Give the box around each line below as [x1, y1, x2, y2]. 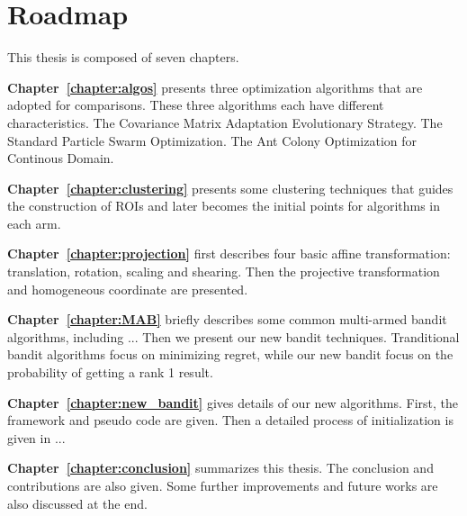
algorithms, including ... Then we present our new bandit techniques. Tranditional [7, 327, 460, 346]
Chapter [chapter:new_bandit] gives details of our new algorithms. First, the [7, 393, 459, 412]
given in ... [7, 428, 66, 447]
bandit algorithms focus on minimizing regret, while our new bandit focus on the [7, 345, 454, 364]
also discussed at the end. [7, 493, 148, 512]
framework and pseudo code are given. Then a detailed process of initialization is [7, 411, 454, 430]
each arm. [7, 213, 61, 232]
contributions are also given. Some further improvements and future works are [7, 476, 438, 494]
